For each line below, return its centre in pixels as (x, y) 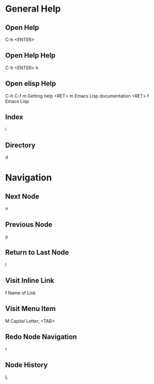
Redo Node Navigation (41, 337)
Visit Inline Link (30, 281)
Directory (20, 145)
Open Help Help (30, 55)
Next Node (22, 196)
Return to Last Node (37, 253)
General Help (33, 9)
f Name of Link (21, 293)
